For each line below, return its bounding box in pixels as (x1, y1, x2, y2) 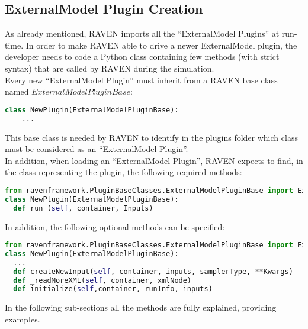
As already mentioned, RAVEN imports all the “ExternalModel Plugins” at (5, 27, 280, 40)
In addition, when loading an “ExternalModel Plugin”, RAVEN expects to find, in (5, 154, 303, 166)
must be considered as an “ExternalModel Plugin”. (5, 143, 188, 155)
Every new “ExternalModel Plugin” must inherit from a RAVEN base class (5, 73, 278, 86)
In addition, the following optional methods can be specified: (5, 220, 225, 233)
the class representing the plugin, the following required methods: (5, 166, 242, 178)
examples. (5, 312, 40, 325)
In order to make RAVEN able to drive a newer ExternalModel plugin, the (25, 38, 297, 51)
